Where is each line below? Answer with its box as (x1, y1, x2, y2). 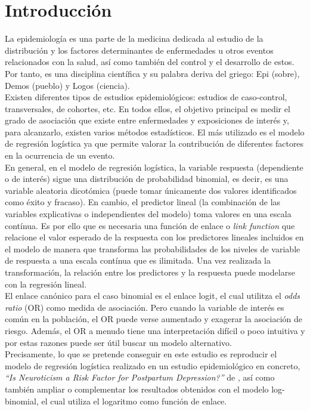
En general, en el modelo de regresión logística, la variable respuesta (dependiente (5, 160, 303, 173)
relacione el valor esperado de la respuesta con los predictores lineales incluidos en (5, 231, 304, 243)
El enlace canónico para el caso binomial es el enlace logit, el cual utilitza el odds (5, 289, 300, 302)
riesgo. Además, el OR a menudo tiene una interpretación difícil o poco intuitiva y (5, 324, 305, 336)
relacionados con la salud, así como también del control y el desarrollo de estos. (5, 55, 294, 68)
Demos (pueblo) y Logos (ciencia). (5, 79, 130, 91)
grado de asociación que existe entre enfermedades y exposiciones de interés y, (5, 114, 289, 126)
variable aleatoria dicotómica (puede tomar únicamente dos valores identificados (5, 184, 297, 196)
